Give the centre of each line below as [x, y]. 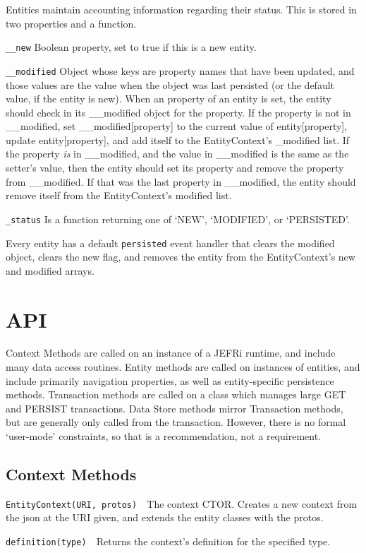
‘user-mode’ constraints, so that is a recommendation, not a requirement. [164, 436]
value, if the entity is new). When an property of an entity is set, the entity [169, 99]
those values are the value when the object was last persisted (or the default [170, 84]
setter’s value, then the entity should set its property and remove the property [175, 168]
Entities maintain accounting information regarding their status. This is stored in [181, 9]
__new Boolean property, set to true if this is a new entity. [131, 47]
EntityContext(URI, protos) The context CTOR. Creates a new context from [182, 503]
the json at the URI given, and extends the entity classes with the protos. [165, 517]
